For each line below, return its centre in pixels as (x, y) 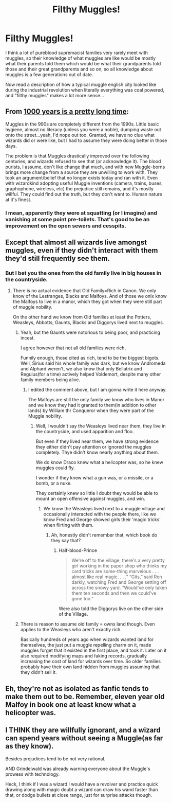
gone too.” (83, 599)
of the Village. (73, 614)
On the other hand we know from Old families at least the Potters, (82, 317)
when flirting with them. (69, 525)
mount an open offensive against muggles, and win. (90, 499)
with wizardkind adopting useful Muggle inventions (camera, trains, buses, (84, 183)
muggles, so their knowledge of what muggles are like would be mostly (81, 58)
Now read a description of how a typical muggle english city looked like (81, 84)
